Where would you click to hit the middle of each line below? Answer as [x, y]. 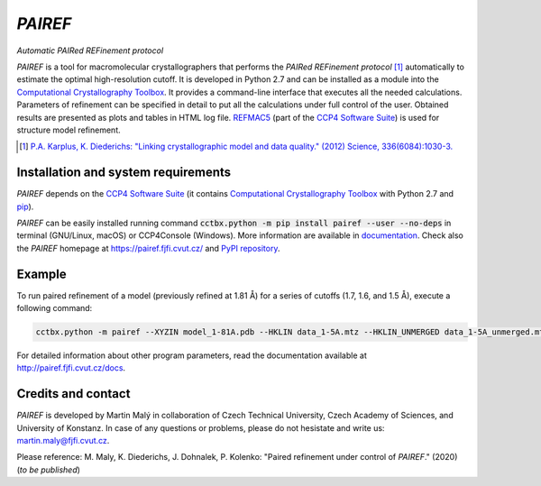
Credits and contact [73, 394]
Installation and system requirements [124, 173]
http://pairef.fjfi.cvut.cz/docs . [71, 368]
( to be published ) [49, 470]
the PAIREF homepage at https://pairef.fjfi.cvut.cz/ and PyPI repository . [148, 248]
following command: [55, 308]
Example [41, 274]
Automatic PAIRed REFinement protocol [90, 50]
